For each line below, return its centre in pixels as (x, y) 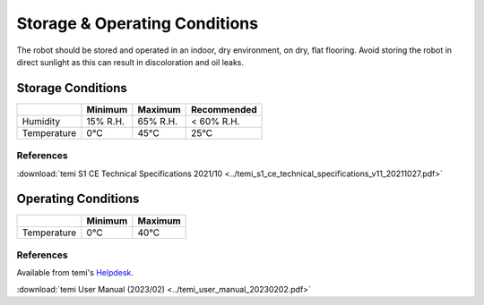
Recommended (224, 109)
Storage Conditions (72, 88)
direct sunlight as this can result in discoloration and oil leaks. (130, 62)
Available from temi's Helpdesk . (75, 273)
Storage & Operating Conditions (138, 23)
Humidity (41, 121)
